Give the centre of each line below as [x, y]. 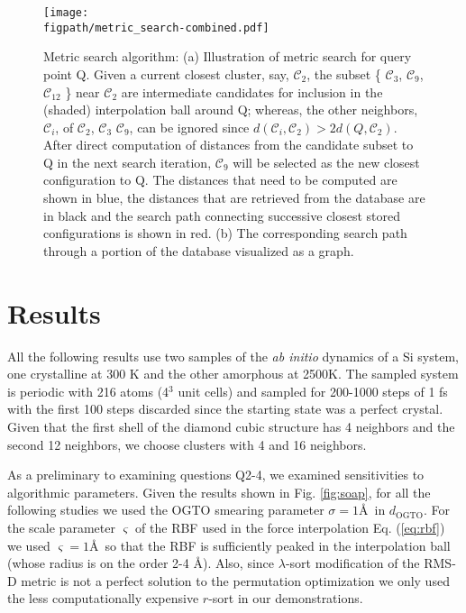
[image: [66, 13]
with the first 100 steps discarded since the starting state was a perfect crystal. [225, 409]
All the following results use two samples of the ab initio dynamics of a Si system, [233, 356]
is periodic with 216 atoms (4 [88, 391]
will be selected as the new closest [326, 162]
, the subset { [344, 73]
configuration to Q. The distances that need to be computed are [220, 180]
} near [82, 91]
